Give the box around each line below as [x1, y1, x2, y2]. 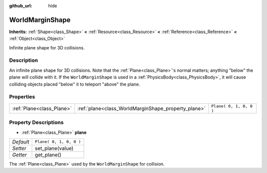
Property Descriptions [9, 119, 64, 126]
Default [12, 138, 30, 145]
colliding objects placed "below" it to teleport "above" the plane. [9, 81, 140, 87]
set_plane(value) [35, 145, 74, 152]
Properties [9, 93, 36, 100]
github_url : [9, 3, 32, 8]
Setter [12, 145, 27, 152]
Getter [12, 151, 27, 158]
